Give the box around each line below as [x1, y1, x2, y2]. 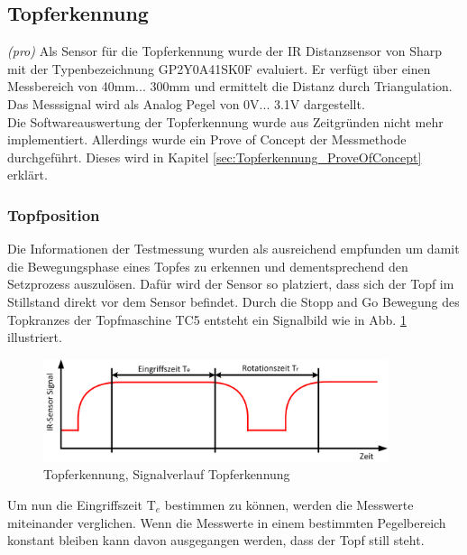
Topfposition [7, 203, 100, 226]
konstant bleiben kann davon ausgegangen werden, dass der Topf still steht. [7, 531, 425, 550]
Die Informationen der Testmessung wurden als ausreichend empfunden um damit [7, 239, 460, 258]
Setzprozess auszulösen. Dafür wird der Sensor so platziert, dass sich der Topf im [7, 274, 454, 293]
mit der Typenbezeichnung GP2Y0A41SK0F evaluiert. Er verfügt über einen [7, 59, 431, 78]
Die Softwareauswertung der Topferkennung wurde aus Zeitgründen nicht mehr [7, 112, 444, 131]
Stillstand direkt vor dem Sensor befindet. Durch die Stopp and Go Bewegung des [7, 291, 460, 310]
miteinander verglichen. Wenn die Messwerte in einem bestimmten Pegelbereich [7, 513, 446, 532]
